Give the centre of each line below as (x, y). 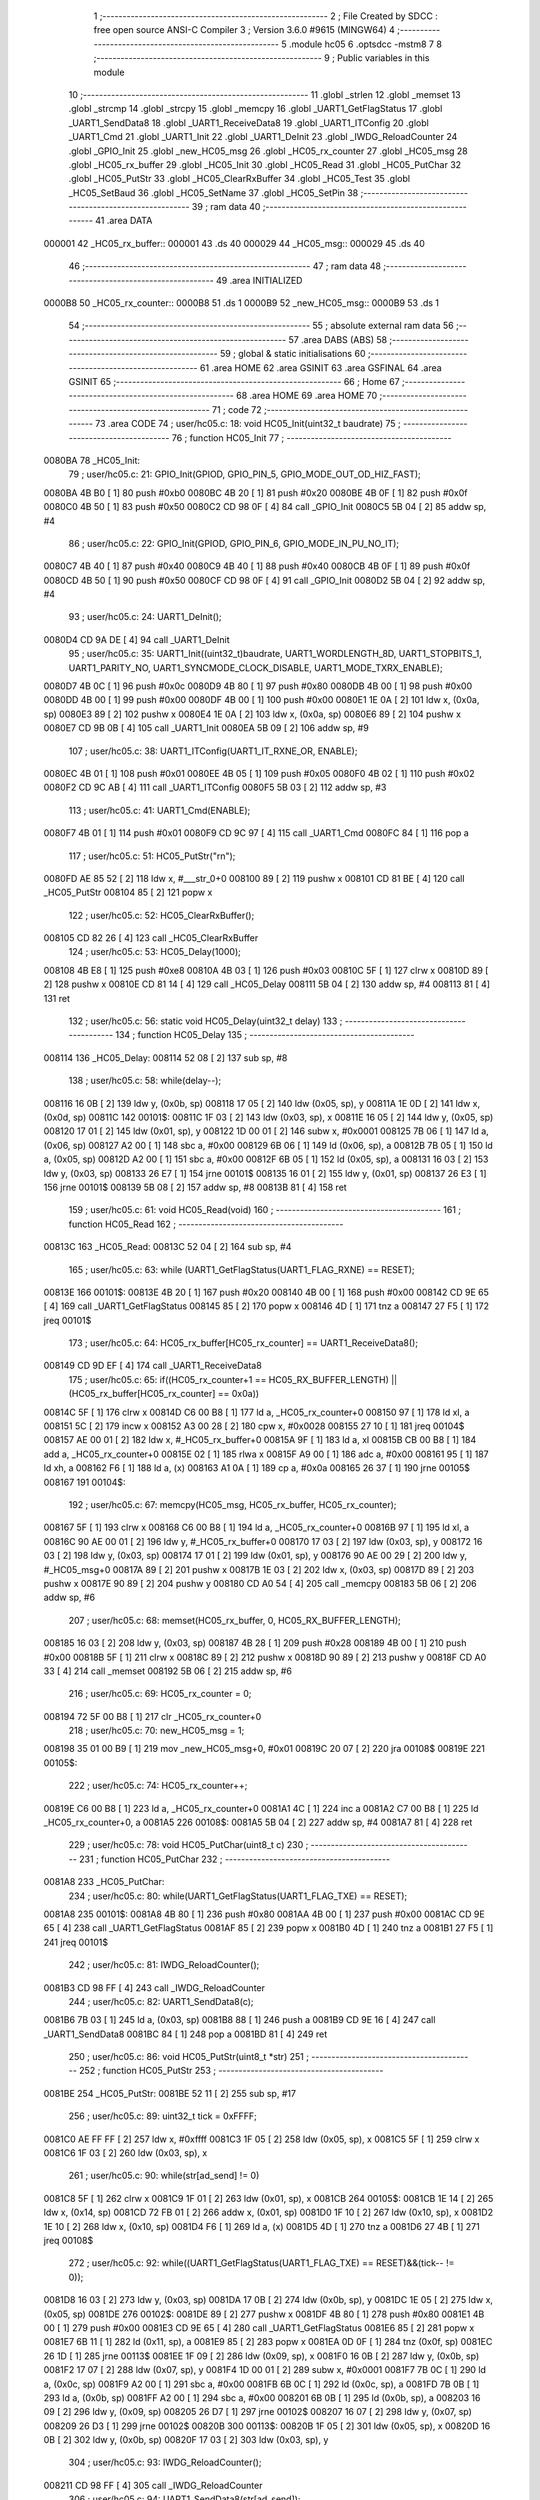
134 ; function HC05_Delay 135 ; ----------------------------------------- (265, 1035)
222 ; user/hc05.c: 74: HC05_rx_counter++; (158, 1786)
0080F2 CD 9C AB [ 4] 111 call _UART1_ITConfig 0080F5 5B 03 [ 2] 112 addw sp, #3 (215, 787)
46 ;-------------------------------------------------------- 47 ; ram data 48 (225, 266)
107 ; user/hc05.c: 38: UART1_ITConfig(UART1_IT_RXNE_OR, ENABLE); (213, 751)
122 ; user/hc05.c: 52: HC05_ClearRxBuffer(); (161, 915)
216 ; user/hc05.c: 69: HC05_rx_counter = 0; (160, 1694)
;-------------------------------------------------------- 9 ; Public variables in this (261, 58)
